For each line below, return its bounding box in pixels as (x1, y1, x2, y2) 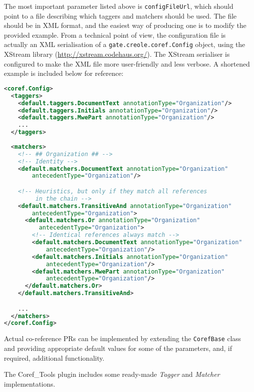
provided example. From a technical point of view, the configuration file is (4, 29, 226, 40)
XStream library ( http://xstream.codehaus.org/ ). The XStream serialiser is (4, 49, 230, 59)
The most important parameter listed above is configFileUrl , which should (4, 1, 233, 11)
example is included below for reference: (4, 68, 124, 78)
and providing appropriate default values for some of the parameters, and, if (4, 343, 232, 353)
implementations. (4, 378, 55, 389)
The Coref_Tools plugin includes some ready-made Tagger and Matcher (4, 369, 220, 379)
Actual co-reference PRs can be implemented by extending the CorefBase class (4, 333, 241, 344)
